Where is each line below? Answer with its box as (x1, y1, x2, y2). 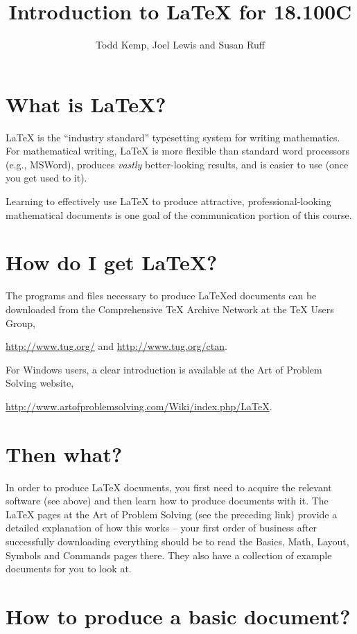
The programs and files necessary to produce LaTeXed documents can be (6, 288, 317, 303)
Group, (6, 315, 35, 330)
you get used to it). (6, 170, 87, 185)
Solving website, (6, 376, 74, 390)
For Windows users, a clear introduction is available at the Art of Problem (6, 362, 322, 376)
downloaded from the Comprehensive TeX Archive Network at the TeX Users (6, 301, 334, 316)
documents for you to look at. (6, 561, 132, 576)
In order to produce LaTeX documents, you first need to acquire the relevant (6, 479, 332, 494)
